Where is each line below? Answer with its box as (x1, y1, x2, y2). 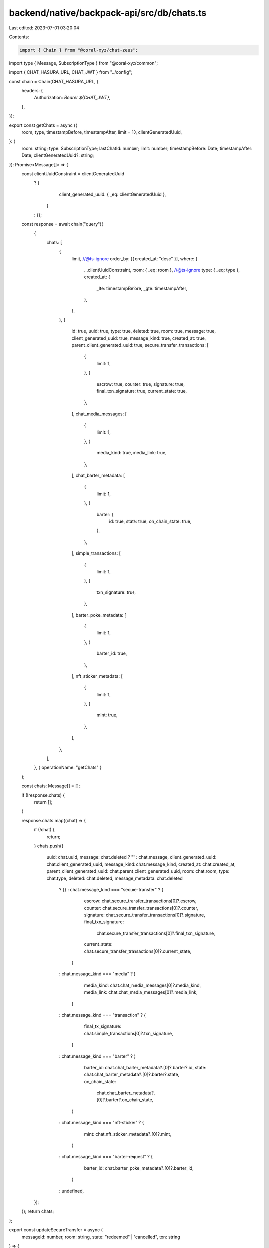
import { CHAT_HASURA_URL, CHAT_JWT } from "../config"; (9, 69, 133, 75)
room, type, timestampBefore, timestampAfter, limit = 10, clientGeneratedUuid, (21, 129, 182, 135)
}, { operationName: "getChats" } (34, 764, 102, 771)
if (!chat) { (34, 827, 55, 833)
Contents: (9, 34, 29, 40)
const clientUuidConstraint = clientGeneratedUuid (21, 170, 125, 177)
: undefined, (59, 1188, 84, 1194)
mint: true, (96, 712, 118, 718)
